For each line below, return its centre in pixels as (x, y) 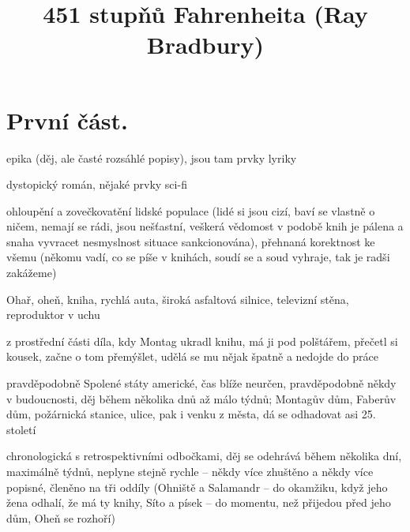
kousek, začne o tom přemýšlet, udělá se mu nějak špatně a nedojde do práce (192, 356)
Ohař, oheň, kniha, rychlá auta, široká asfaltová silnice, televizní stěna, (178, 299)
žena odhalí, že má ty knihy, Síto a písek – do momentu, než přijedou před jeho (199, 502)
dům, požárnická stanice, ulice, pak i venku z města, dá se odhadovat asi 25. (191, 414)
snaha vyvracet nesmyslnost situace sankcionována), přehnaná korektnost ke (191, 241)
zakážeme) (32, 273)
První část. (67, 120)
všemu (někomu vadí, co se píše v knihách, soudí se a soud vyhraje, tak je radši (198, 257)
